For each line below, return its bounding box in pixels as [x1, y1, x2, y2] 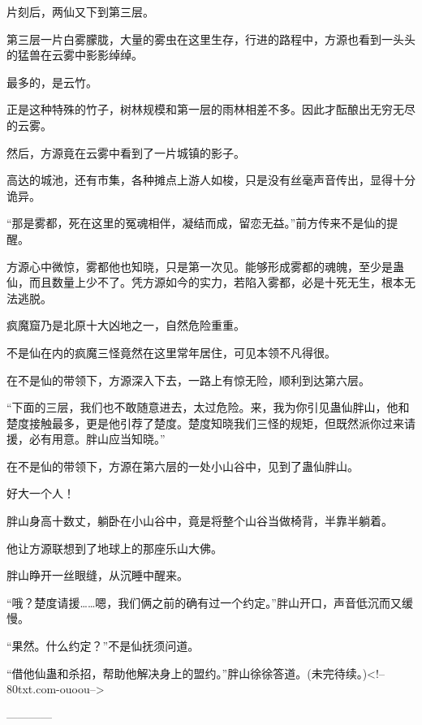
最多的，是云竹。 [6, 73, 97, 90]
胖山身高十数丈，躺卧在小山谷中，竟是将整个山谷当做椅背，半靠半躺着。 [6, 512, 393, 529]
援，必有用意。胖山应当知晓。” [6, 430, 166, 447]
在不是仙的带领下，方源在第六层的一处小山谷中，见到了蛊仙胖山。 [6, 457, 359, 474]
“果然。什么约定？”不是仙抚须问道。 [6, 637, 200, 654]
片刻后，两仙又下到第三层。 [6, 3, 154, 19]
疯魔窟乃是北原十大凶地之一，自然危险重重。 [6, 317, 245, 334]
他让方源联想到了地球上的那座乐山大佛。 [6, 539, 222, 556]
